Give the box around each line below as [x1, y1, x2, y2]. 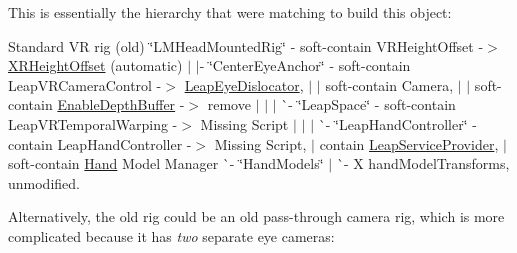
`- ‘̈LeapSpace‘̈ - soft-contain [281, 94, 456, 115]
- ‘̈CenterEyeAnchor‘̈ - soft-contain [199, 55, 411, 76]
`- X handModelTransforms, [336, 153, 510, 174]
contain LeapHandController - [8, 133, 192, 154]
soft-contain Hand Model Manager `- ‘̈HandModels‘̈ [8, 153, 324, 174]
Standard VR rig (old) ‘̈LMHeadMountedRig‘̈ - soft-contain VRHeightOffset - [8, 35, 484, 56]
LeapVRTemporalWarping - [8, 113, 178, 134]
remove [207, 94, 251, 115]
